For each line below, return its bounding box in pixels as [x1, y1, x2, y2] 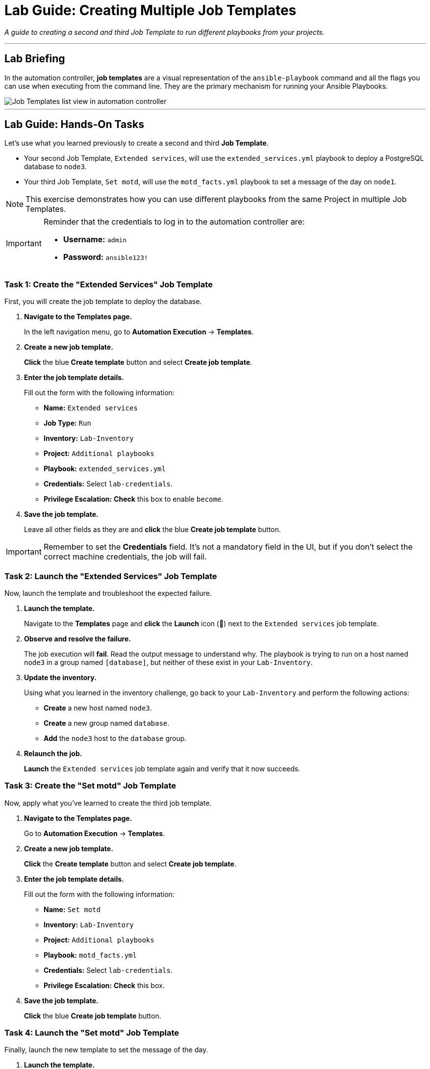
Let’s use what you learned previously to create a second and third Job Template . [4, 139, 269, 148]
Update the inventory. [24, 673, 97, 682]
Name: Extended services [44, 404, 138, 412]
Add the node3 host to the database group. [44, 734, 187, 742]
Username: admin [63, 234, 127, 245]
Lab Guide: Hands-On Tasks [4, 118, 144, 131]
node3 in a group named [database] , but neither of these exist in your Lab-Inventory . [24, 658, 313, 666]
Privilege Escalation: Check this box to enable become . [44, 495, 224, 504]
